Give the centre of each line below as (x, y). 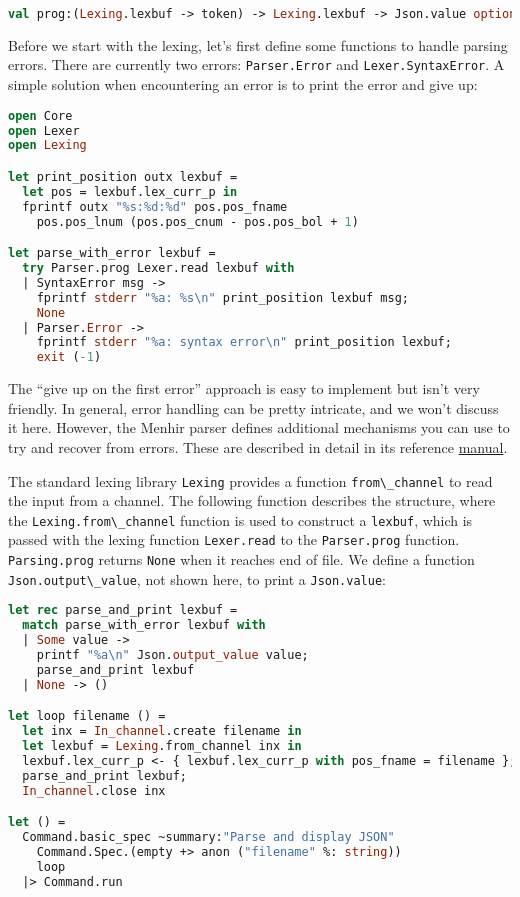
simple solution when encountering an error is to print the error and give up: (243, 84)
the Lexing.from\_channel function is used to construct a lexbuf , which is (240, 519)
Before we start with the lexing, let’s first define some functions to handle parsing (258, 44)
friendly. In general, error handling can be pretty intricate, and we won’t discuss (253, 407)
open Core (40, 115)
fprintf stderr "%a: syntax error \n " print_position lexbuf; (244, 342)
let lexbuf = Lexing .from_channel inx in (162, 746)
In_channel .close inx (94, 790)
